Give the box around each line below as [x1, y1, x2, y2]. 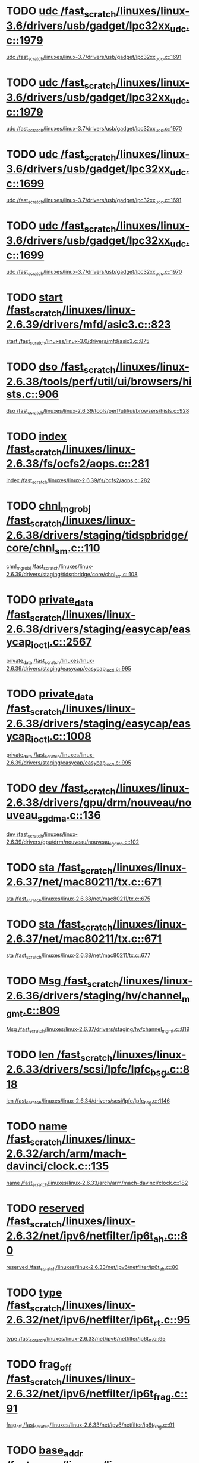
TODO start [6, 291, 64, 304]
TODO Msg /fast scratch [6, 974, 119, 990]
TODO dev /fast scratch [6, 781, 116, 797]
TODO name [6, 1119, 67, 1133]
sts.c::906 [6, 387, 59, 401]
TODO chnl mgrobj [6, 499, 91, 514]
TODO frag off [6, 1357, 72, 1373]
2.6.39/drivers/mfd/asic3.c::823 [6, 318, 171, 332]
